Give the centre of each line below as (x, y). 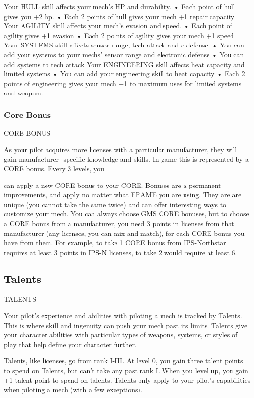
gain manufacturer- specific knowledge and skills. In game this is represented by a (126, 159)
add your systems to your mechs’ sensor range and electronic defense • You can (124, 54)
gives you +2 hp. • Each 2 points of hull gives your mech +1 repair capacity (119, 16)
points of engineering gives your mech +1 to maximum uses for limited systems (123, 83)
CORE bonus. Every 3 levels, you (54, 168)
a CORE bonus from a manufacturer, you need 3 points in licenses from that (119, 223)
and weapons (23, 93)
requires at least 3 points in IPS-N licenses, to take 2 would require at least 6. (121, 252)
